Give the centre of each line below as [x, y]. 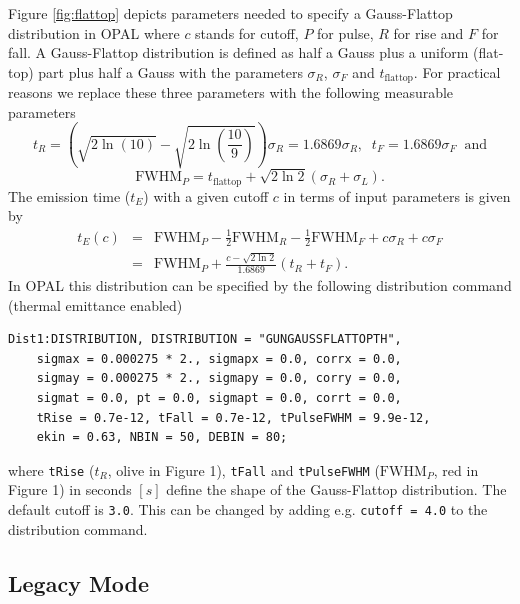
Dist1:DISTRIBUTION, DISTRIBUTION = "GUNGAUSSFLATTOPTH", [205, 339]
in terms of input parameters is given [397, 195]
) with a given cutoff [206, 195]
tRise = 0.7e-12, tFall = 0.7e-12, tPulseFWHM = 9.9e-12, [233, 417]
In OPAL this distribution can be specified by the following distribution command [260, 285]
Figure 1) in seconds [70, 489]
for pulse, [345, 32]
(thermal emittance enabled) [95, 304]
